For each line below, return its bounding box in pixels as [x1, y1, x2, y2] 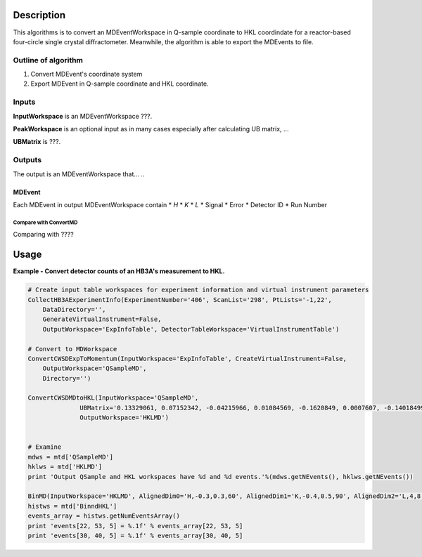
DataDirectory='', [42, 306, 106, 313]
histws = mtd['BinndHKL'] [27, 502, 117, 510]
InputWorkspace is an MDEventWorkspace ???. [13, 112, 153, 120]
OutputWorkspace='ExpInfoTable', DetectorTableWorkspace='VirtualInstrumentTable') [42, 325, 340, 333]
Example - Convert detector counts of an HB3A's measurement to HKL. [13, 267, 225, 275]
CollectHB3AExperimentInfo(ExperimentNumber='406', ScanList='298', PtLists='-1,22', [27, 296, 332, 303]
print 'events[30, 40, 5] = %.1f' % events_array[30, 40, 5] [27, 531, 243, 539]
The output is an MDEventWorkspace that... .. [13, 169, 145, 178]
